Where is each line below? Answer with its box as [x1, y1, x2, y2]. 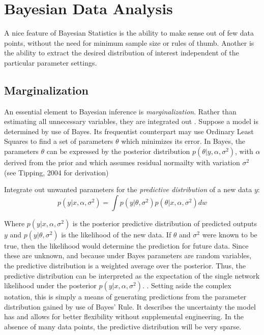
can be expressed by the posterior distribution [46, 146, 190, 157]
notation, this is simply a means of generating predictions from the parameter [4, 291, 247, 302]
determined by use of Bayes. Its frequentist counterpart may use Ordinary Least [4, 126, 254, 136]
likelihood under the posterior [4, 280, 97, 291]
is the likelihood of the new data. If [61, 229, 171, 239]
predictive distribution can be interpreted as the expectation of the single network [4, 270, 260, 281]
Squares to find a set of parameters [4, 136, 113, 146]
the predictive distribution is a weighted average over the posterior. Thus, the [4, 260, 246, 271]
